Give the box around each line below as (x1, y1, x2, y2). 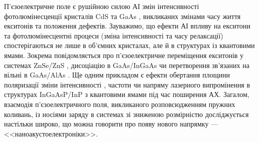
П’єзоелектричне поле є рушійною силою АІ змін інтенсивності (4, 1, 199, 11)
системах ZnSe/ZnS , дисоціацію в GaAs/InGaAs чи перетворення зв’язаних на (4, 59, 249, 70)
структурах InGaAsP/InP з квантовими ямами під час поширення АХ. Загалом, (4, 89, 249, 99)
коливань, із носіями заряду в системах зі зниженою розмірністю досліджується (4, 108, 249, 119)
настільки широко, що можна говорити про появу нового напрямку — (4, 118, 218, 129)
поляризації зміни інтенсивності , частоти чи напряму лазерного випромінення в (4, 79, 250, 89)
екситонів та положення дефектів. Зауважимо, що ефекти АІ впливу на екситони (4, 20, 250, 31)
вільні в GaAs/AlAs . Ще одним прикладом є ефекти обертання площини (4, 69, 230, 80)
